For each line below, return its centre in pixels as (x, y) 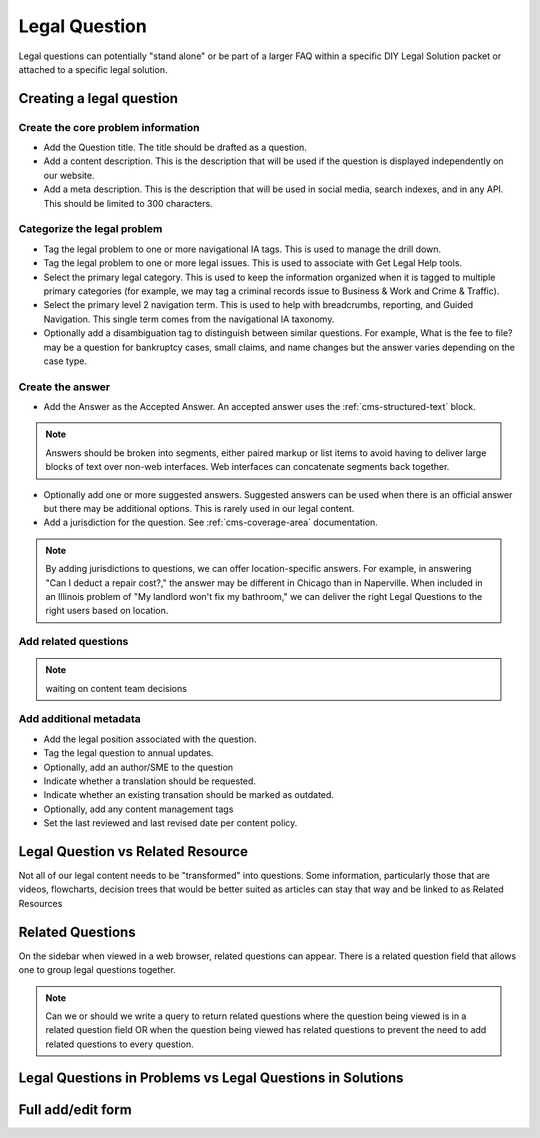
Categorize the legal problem (90, 229)
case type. (65, 361)
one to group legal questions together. (97, 970)
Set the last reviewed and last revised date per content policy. (170, 823)
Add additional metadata (79, 719)
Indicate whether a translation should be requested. (150, 781)
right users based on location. (107, 611)
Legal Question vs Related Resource (133, 851)
